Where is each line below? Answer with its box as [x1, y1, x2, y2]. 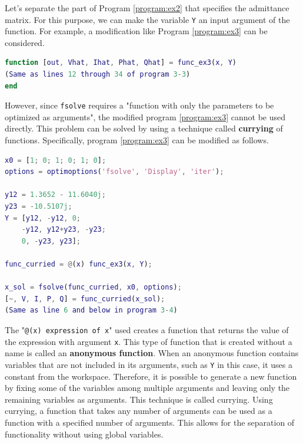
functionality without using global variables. [5, 427, 164, 440]
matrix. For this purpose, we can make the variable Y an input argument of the [5, 13, 290, 25]
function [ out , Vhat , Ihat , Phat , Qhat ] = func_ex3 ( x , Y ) [5, 58, 237, 67]
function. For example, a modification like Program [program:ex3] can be [5, 25, 268, 37]
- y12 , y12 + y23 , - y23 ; [21, 225, 106, 234]
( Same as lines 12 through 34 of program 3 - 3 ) [5, 70, 191, 79]
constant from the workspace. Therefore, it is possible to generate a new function [5, 370, 297, 382]
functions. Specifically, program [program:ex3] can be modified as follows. [5, 134, 269, 146]
